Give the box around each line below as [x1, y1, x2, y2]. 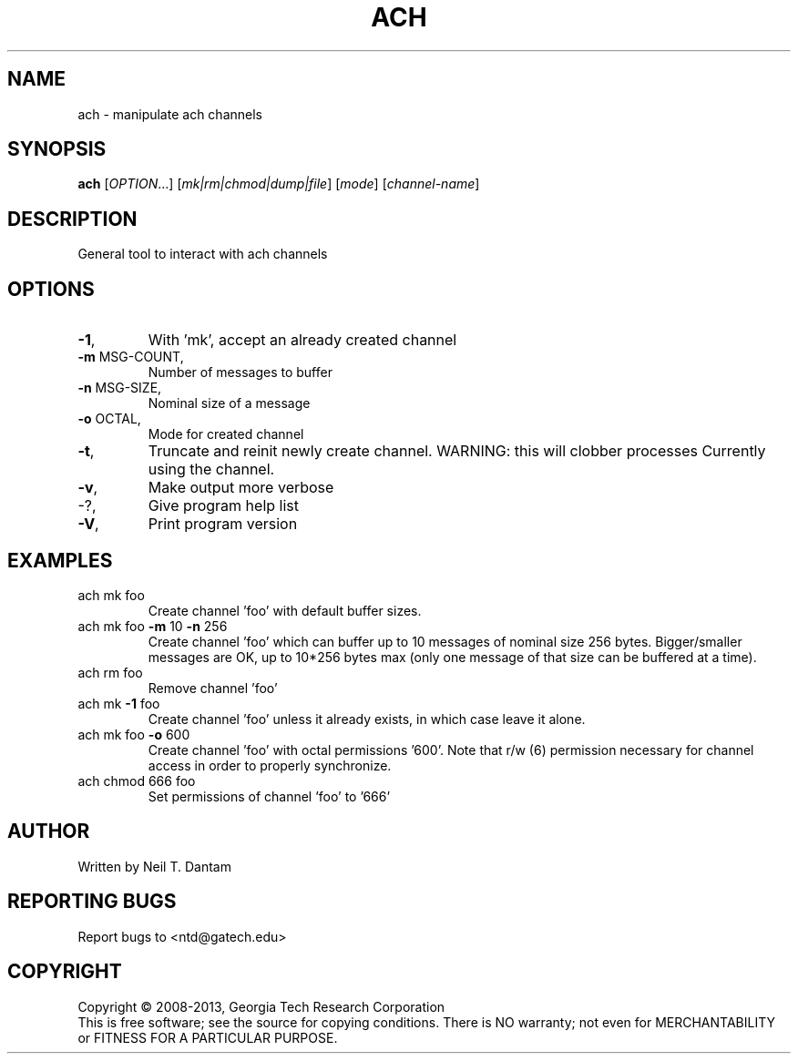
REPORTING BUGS [7, 890, 177, 913]
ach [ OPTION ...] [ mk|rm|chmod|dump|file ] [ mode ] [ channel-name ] [77, 176, 480, 192]
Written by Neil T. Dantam [77, 858, 231, 874]
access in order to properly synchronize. [148, 757, 392, 773]
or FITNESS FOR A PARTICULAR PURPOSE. [77, 1029, 338, 1046]
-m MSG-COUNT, [77, 349, 184, 365]
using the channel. [148, 460, 275, 479]
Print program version [148, 515, 298, 534]
